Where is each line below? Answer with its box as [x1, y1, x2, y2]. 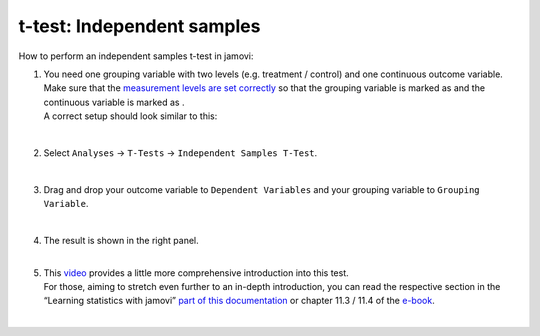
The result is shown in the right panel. [43, 234, 199, 246]
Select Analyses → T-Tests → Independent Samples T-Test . [43, 146, 318, 159]
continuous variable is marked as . [43, 96, 185, 108]
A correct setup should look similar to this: [43, 110, 218, 122]
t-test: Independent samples [18, 15, 261, 37]
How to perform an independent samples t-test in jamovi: [18, 50, 254, 62]
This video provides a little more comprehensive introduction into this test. [43, 266, 349, 279]
